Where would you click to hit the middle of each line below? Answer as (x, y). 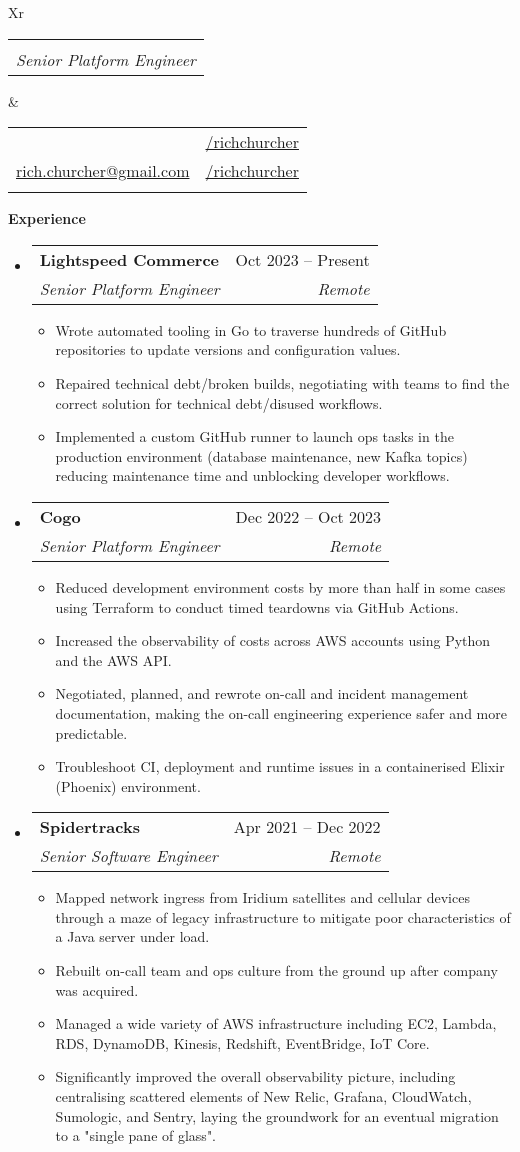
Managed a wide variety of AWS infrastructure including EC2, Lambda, (276, 1023)
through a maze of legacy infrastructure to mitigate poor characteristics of (283, 916)
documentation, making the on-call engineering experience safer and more (281, 712)
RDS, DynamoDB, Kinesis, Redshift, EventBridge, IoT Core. (242, 1042)
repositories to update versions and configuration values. (228, 349)
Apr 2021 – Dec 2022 (307, 827)
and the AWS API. (113, 659)
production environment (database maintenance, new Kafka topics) (261, 455)
